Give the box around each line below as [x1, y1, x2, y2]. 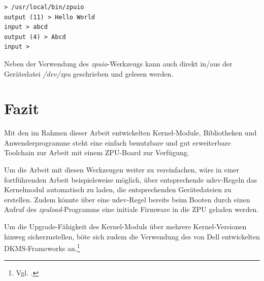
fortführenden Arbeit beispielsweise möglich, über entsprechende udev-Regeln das [4, 174, 257, 185]
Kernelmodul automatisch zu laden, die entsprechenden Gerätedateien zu [4, 184, 232, 195]
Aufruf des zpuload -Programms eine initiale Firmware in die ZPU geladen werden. [4, 204, 259, 215]
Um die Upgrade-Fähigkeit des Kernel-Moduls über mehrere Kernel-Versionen [4, 221, 247, 232]
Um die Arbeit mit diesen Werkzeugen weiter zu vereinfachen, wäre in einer [4, 164, 240, 175]
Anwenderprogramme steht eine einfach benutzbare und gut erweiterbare [4, 137, 231, 148]
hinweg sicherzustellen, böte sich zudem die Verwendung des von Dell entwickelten [4, 231, 260, 241]
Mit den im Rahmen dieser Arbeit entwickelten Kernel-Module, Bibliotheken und [4, 127, 257, 138]
